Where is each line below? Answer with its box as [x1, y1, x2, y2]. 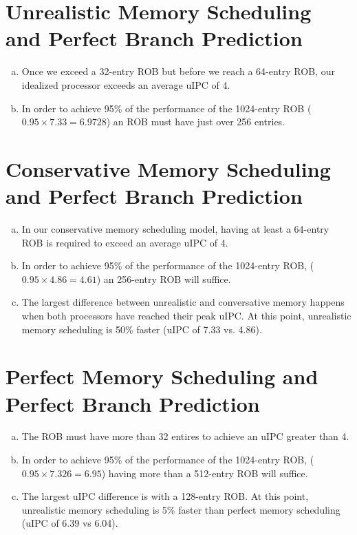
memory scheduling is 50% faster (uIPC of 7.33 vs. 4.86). [21, 322, 262, 336]
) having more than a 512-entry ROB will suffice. [101, 465, 308, 480]
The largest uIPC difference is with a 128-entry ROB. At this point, [21, 489, 309, 503]
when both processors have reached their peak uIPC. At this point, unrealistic [21, 308, 351, 322]
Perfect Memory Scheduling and [6, 362, 318, 390]
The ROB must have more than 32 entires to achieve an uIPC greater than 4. [21, 429, 349, 443]
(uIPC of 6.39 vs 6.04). [21, 516, 118, 530]
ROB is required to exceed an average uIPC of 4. [21, 235, 228, 249]
